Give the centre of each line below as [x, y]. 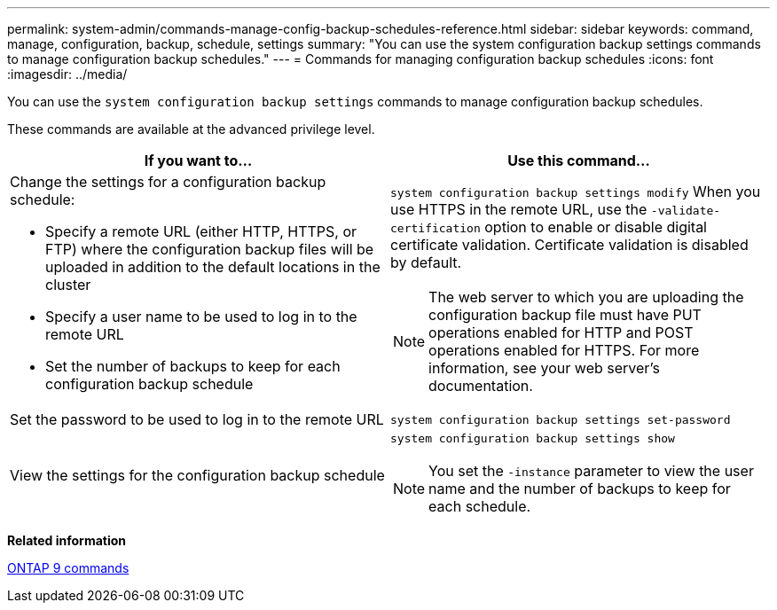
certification [436, 228]
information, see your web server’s [544, 368]
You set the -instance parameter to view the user [591, 471]
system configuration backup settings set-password [561, 419]
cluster [68, 285]
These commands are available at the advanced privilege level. [191, 129]
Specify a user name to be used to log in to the [201, 317]
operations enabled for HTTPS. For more [564, 350]
